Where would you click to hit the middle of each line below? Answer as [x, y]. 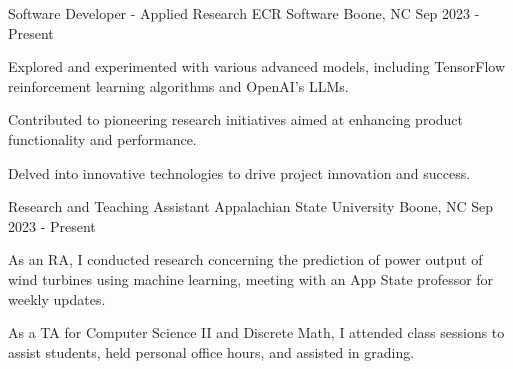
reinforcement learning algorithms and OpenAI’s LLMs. [178, 85]
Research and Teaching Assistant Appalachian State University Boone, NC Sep [251, 206]
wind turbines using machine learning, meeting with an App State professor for [251, 278]
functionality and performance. [102, 138]
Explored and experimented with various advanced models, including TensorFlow [257, 66]
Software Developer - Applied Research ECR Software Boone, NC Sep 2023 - [244, 13]
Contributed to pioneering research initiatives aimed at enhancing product [235, 119]
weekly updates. [57, 298]
